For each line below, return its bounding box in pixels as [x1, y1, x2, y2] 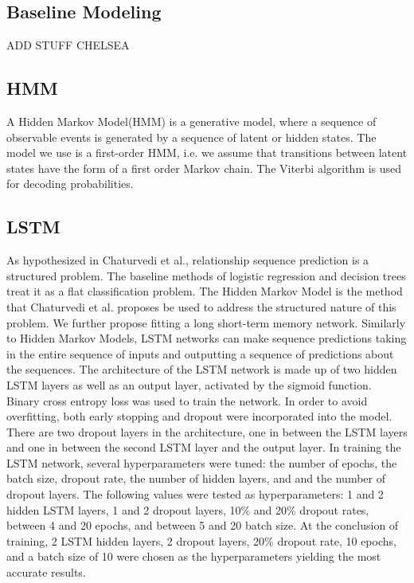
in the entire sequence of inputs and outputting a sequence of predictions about [6, 345, 394, 362]
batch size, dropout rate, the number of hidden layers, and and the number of [6, 470, 385, 487]
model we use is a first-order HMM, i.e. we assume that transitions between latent [6, 144, 408, 161]
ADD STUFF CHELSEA [6, 37, 130, 53]
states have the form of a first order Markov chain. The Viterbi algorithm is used [6, 159, 402, 176]
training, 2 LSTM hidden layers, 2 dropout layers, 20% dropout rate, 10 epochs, [6, 532, 396, 549]
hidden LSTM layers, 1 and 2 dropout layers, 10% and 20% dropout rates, [6, 501, 369, 518]
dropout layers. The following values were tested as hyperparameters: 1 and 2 [6, 486, 384, 503]
